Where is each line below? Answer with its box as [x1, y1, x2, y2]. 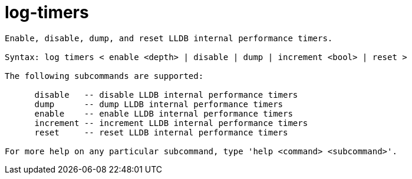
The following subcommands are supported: [5, 71, 204, 81]
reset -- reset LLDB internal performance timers [34, 127, 288, 137]
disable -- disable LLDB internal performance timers [34, 89, 298, 100]
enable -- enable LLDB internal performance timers [34, 108, 293, 118]
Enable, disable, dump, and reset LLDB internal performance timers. [5, 33, 333, 43]
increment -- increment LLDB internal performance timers [34, 118, 308, 128]
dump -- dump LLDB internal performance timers [34, 99, 284, 109]
